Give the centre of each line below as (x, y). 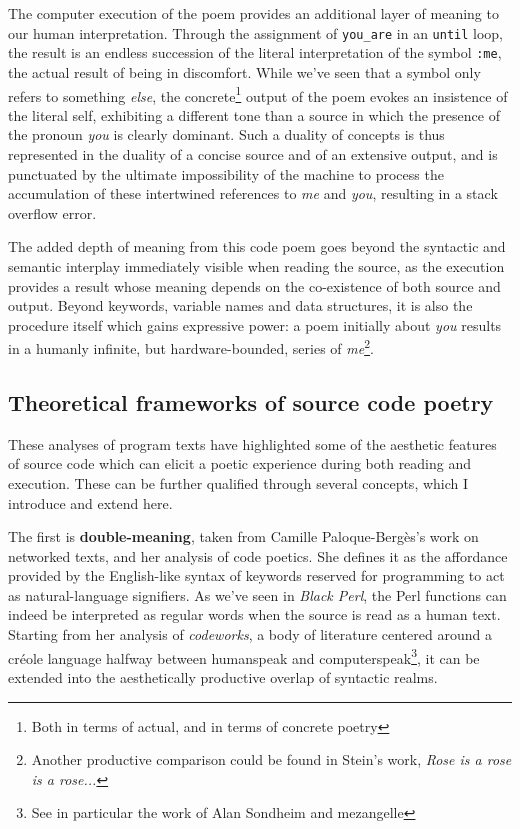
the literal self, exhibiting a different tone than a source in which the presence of (254, 114)
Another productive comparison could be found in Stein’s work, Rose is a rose (271, 759)
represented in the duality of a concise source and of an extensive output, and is (253, 153)
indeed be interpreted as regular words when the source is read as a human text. (254, 614)
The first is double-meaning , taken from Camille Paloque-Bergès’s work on (243, 536)
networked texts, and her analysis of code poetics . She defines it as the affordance (258, 555)
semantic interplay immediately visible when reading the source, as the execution (256, 265)
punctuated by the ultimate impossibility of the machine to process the (226, 173)
